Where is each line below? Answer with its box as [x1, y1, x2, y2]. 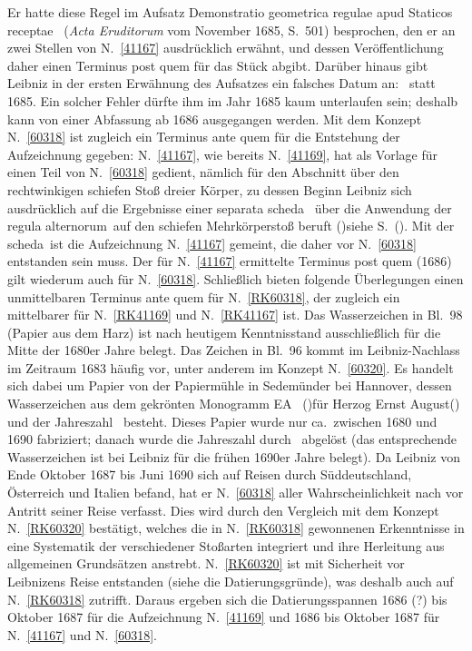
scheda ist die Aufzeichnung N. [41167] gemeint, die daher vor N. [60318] [7, 233, 417, 252]
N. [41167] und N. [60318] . [7, 625, 157, 644]
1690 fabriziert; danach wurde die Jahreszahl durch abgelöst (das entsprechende [7, 429, 457, 449]
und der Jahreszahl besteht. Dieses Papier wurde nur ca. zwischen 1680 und [7, 411, 438, 430]
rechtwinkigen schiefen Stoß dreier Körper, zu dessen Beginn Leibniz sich [7, 180, 412, 199]
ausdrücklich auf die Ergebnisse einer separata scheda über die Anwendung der [7, 198, 452, 217]
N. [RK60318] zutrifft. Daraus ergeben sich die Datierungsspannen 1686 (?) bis [7, 589, 447, 608]
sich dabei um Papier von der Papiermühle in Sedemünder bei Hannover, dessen [7, 376, 452, 395]
